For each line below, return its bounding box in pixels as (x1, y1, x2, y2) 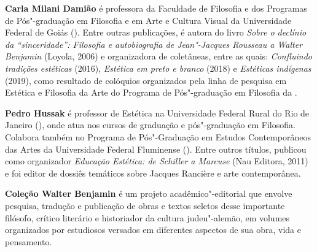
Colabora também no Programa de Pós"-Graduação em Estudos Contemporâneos (5, 130, 311, 143)
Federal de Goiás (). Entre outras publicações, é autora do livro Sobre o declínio (5, 26, 307, 39)
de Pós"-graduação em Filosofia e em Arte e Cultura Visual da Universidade (5, 13, 292, 26)
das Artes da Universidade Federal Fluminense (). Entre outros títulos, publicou (5, 142, 307, 155)
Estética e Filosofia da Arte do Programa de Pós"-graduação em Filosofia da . (5, 86, 297, 99)
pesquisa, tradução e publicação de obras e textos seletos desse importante (5, 199, 285, 212)
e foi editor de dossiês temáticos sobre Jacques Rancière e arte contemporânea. (5, 166, 301, 179)
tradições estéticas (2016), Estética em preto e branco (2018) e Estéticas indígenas (5, 61, 311, 74)
